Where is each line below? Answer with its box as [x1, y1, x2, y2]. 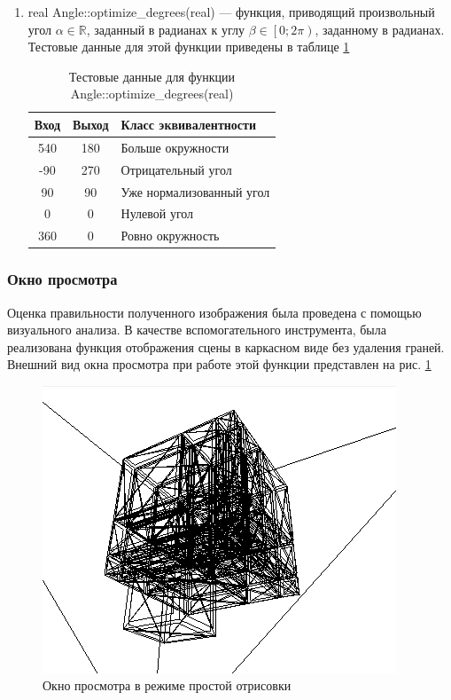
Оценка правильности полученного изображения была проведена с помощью [7, 303, 422, 321]
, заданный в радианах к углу [86, 20, 245, 38]
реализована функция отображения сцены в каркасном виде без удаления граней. [7, 337, 445, 356]
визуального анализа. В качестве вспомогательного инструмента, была [7, 320, 386, 339]
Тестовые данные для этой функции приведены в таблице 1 [27, 37, 350, 56]
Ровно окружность [121, 226, 220, 245]
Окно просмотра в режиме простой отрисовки [43, 676, 292, 695]
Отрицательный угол [121, 160, 232, 178]
